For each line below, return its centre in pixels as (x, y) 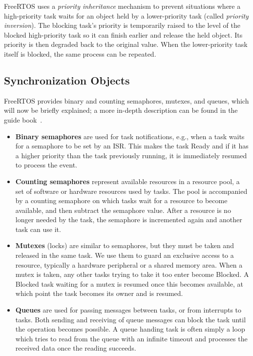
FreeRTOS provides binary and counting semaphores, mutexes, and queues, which (126, 100)
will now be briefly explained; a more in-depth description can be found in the (121, 110)
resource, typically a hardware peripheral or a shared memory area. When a (129, 264)
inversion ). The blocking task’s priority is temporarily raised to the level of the (122, 25)
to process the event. (46, 165)
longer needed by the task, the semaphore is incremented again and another (129, 220)
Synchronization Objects (67, 80)
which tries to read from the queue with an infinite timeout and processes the (131, 338)
